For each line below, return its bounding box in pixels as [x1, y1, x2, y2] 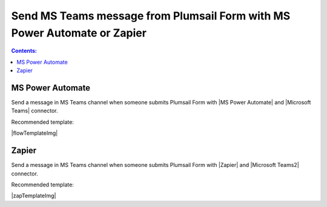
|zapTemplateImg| [11, 192, 56, 200]
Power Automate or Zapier [11, 26, 147, 39]
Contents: [11, 47, 38, 55]
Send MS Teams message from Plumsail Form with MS [11, 9, 291, 22]
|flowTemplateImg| [11, 129, 58, 137]
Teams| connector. [11, 107, 58, 115]
